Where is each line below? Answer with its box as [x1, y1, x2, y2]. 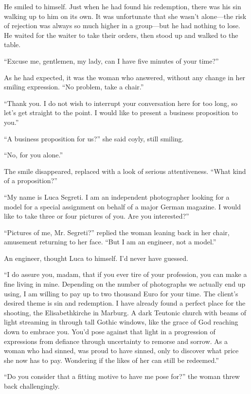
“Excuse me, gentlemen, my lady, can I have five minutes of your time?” [4, 55, 219, 66]
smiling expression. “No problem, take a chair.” [4, 82, 144, 92]
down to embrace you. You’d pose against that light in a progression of [4, 326, 215, 337]
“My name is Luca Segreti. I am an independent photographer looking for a [4, 191, 230, 202]
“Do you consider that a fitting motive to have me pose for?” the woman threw [4, 371, 240, 381]
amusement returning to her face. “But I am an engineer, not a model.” [4, 237, 216, 247]
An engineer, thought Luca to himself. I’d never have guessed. [4, 253, 188, 263]
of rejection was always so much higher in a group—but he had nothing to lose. [4, 20, 240, 31]
